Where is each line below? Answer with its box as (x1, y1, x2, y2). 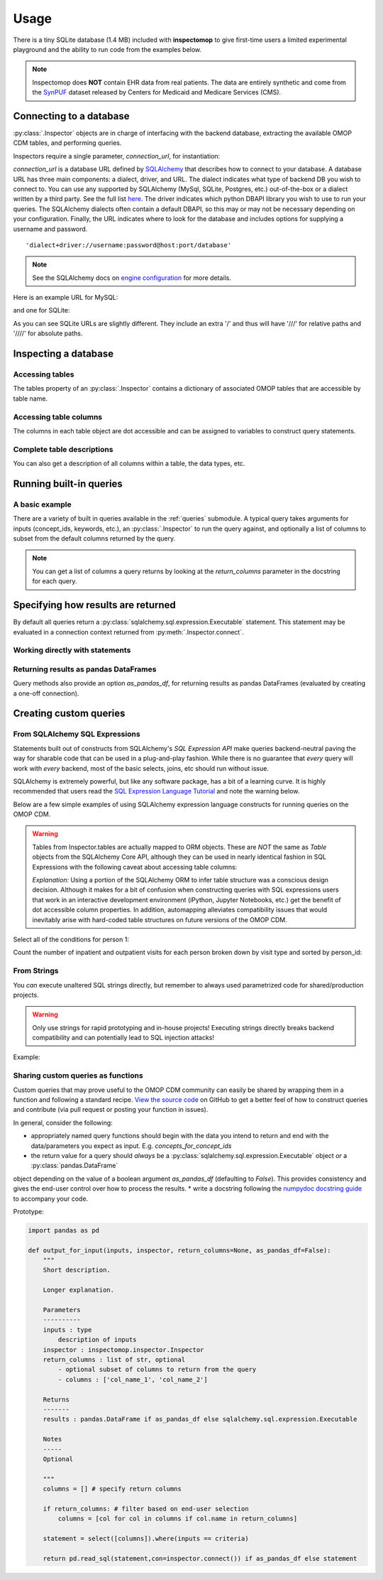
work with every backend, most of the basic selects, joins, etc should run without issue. (13, 764, 270, 772)
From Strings (13, 966, 59, 976)
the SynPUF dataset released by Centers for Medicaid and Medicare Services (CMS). (32, 88, 282, 97)
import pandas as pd (28, 1226, 99, 1234)
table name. (13, 394, 48, 403)
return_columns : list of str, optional (43, 1356, 186, 1363)
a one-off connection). (13, 689, 79, 698)
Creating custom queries (13, 708, 126, 720)
